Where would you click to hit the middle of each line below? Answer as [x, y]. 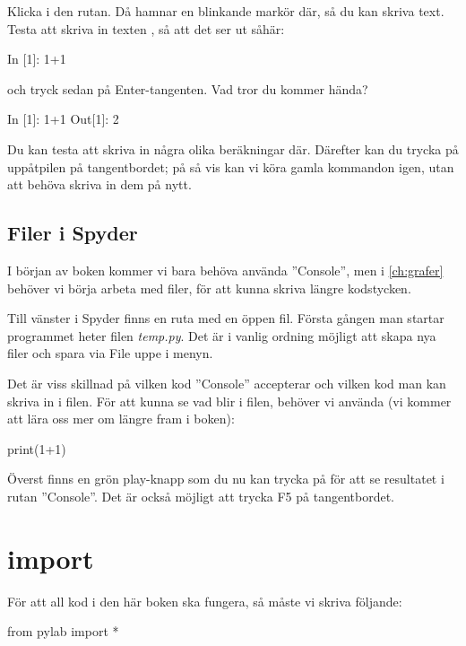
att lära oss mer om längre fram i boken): [121, 419]
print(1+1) [37, 448]
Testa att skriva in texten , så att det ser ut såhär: [146, 28]
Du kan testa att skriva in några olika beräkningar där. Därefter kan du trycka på [233, 148]
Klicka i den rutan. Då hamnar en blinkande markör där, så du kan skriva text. [226, 11]
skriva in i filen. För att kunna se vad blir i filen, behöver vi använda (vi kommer [229, 401]
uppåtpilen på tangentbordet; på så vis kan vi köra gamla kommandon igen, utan [231, 166]
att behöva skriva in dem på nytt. [99, 184]
